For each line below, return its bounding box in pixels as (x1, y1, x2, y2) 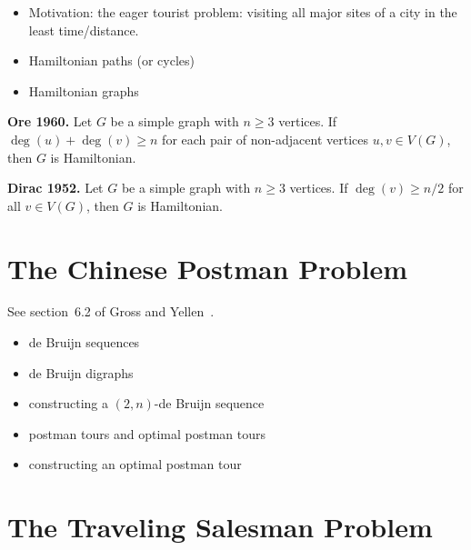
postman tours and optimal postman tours (28, 424, 266, 443)
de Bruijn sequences (28, 333, 140, 352)
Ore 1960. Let (7, 112, 93, 131)
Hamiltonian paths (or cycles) (28, 51, 195, 70)
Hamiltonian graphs (28, 81, 139, 100)
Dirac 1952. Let (7, 178, 104, 197)
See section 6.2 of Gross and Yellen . (7, 302, 215, 321)
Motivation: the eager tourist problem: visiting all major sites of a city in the (28, 3, 457, 21)
